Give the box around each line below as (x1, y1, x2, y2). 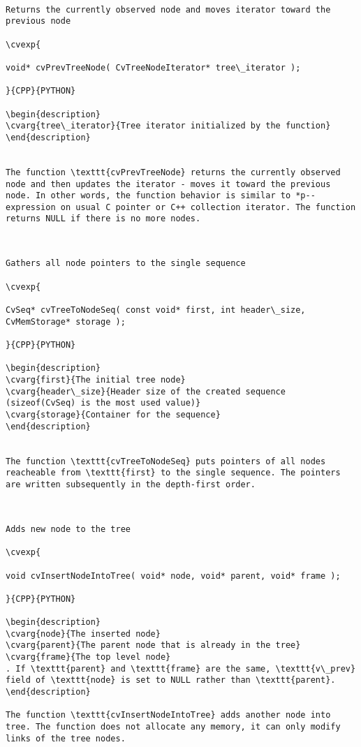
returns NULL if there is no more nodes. (6, 214, 201, 224)
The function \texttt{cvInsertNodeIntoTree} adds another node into (6, 710, 331, 720)
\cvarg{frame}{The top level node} (6, 652, 171, 663)
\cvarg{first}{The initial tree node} (6, 375, 186, 385)
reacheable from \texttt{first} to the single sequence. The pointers (6, 468, 341, 478)
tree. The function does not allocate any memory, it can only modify (6, 722, 341, 732)
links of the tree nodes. (6, 733, 126, 744)
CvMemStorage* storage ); (6, 316, 126, 327)
